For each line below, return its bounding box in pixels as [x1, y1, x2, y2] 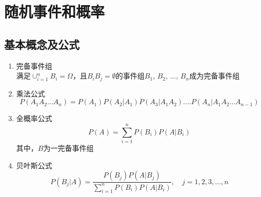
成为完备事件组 [189, 70, 240, 81]
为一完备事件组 [43, 142, 94, 153]
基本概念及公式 [4, 36, 79, 52]
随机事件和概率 [4, 1, 105, 22]
